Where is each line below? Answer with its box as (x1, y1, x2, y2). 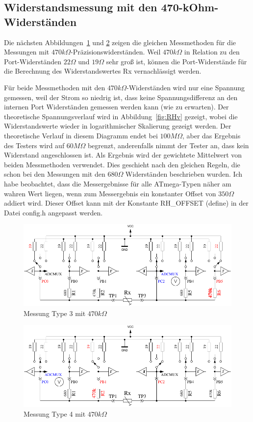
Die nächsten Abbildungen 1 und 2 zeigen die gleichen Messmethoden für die (4, 37, 236, 47)
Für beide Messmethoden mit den (4, 82, 105, 92)
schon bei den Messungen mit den (4, 169, 105, 179)
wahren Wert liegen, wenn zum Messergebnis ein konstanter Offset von (4, 188, 216, 198)
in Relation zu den (184, 47, 240, 57)
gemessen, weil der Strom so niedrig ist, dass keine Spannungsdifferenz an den (4, 92, 238, 102)
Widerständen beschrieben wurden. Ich (125, 169, 243, 179)
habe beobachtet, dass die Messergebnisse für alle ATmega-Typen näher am (4, 178, 231, 188)
